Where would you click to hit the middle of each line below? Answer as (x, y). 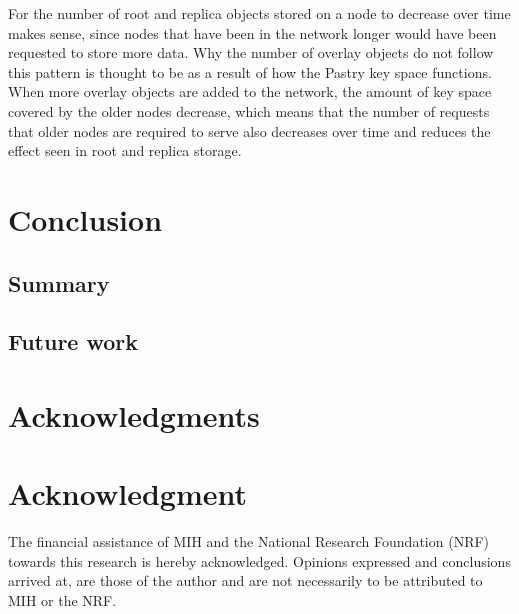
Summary (59, 282)
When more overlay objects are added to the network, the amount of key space (250, 91)
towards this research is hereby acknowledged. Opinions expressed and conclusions (259, 560)
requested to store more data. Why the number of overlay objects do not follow (251, 52)
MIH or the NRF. (62, 599)
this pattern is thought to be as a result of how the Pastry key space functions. (250, 71)
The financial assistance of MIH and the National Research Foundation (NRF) (249, 541)
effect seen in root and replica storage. (125, 150)
